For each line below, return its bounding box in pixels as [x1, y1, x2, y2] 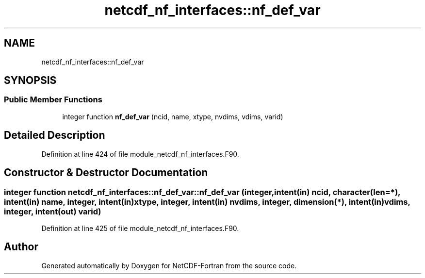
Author [4, 241, 38, 253]
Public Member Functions [4, 95, 102, 105]
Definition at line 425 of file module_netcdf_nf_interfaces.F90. [41, 224, 239, 232]
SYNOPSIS [4, 74, 57, 87]
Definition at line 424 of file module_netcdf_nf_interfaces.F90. [41, 149, 239, 158]
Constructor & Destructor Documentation [4, 166, 208, 179]
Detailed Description [4, 129, 105, 142]
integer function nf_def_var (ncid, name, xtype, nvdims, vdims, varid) [62, 112, 283, 121]
